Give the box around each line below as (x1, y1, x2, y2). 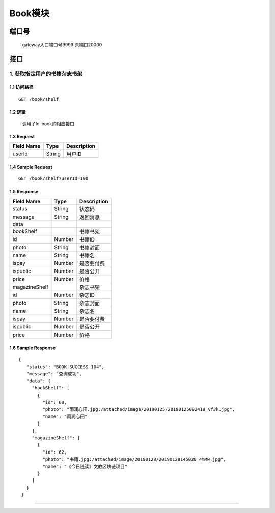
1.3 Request (9, 133, 35, 139)
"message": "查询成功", (26, 371, 82, 377)
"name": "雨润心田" (42, 413, 88, 419)
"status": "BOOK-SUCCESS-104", (26, 364, 104, 370)
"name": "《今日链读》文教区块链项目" (42, 463, 128, 469)
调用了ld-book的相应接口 (22, 120, 75, 127)
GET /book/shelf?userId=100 (18, 176, 89, 182)
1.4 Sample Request (9, 164, 53, 170)
